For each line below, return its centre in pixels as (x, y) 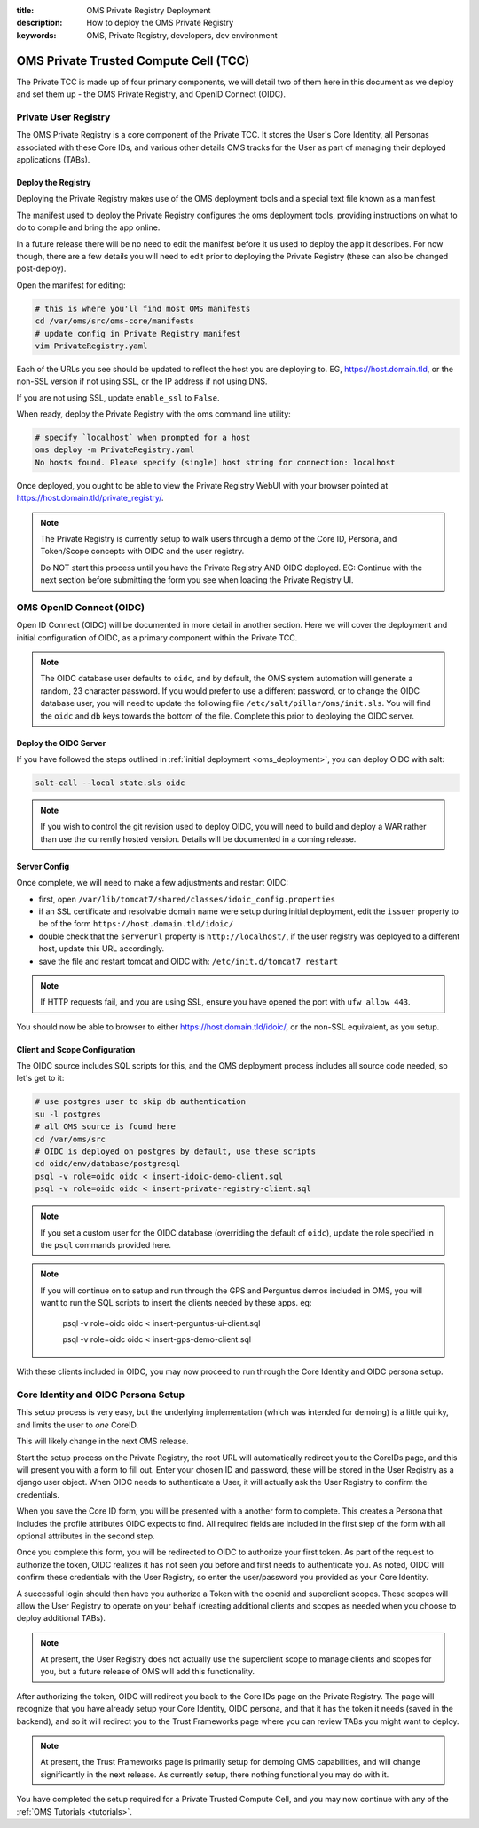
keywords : (36, 35)
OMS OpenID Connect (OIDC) (81, 607)
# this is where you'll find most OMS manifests (143, 308)
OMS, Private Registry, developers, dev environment (182, 35)
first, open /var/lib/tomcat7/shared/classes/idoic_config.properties (187, 899)
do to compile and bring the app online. (88, 227)
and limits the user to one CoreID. (78, 1425)
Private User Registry (63, 117)
